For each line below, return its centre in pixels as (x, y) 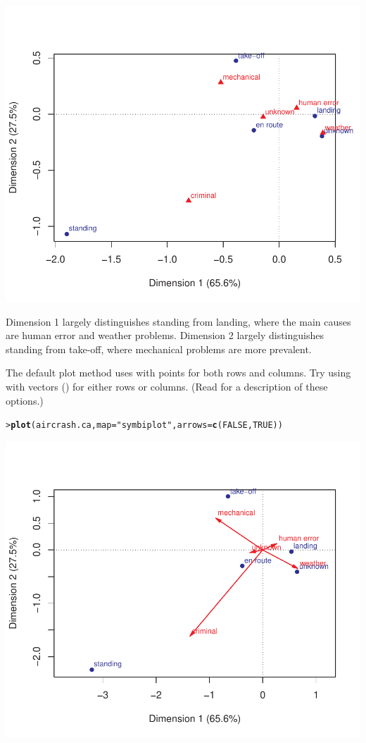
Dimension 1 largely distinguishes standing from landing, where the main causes (178, 321)
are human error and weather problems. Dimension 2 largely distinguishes (165, 335)
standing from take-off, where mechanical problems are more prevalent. (159, 349)
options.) (25, 400)
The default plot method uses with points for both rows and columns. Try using (178, 373)
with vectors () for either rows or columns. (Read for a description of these (167, 386)
